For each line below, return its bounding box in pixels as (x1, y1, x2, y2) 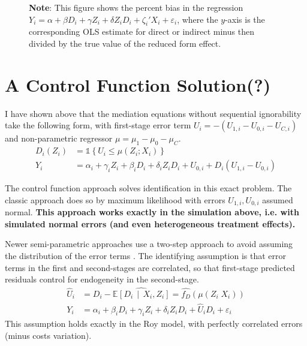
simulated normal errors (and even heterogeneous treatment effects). (5, 217, 296, 230)
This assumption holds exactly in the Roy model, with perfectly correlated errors (5, 317, 303, 330)
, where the (177, 13, 218, 25)
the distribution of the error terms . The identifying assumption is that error (5, 249, 286, 261)
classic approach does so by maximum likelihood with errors (5, 193, 225, 206)
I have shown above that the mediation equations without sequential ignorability (5, 107, 302, 119)
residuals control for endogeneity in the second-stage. (5, 273, 199, 285)
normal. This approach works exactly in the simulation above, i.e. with (5, 206, 299, 218)
